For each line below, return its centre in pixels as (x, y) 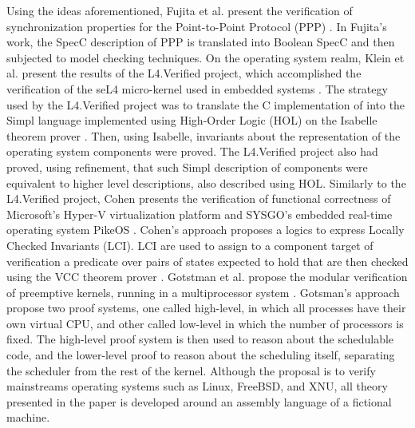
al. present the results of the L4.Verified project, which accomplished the (184, 73)
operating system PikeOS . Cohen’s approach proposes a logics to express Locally (206, 230)
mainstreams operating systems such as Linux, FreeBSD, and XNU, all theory (197, 386)
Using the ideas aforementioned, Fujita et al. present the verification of (180, 10)
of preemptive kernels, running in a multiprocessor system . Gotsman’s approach (203, 292)
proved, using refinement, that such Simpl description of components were (187, 166)
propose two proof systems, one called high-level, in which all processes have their (206, 308)
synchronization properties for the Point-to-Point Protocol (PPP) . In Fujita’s (197, 26)
